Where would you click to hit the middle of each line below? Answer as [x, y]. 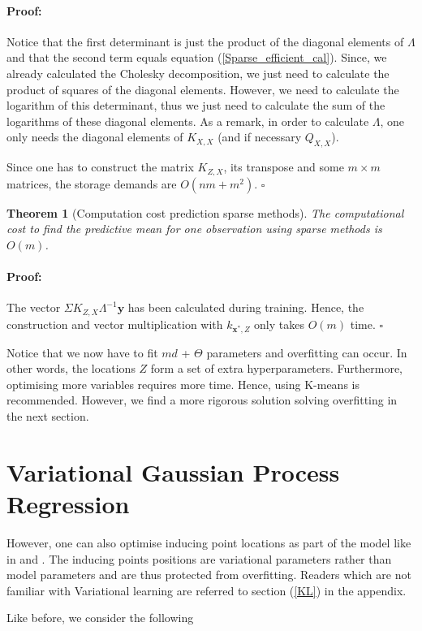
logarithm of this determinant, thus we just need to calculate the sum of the [196, 105]
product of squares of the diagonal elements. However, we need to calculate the [203, 89]
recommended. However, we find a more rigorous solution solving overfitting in [202, 400]
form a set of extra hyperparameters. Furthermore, [277, 368]
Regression [68, 504]
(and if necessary [260, 137]
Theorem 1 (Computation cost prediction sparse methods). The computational [205, 212]
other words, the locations [71, 368]
